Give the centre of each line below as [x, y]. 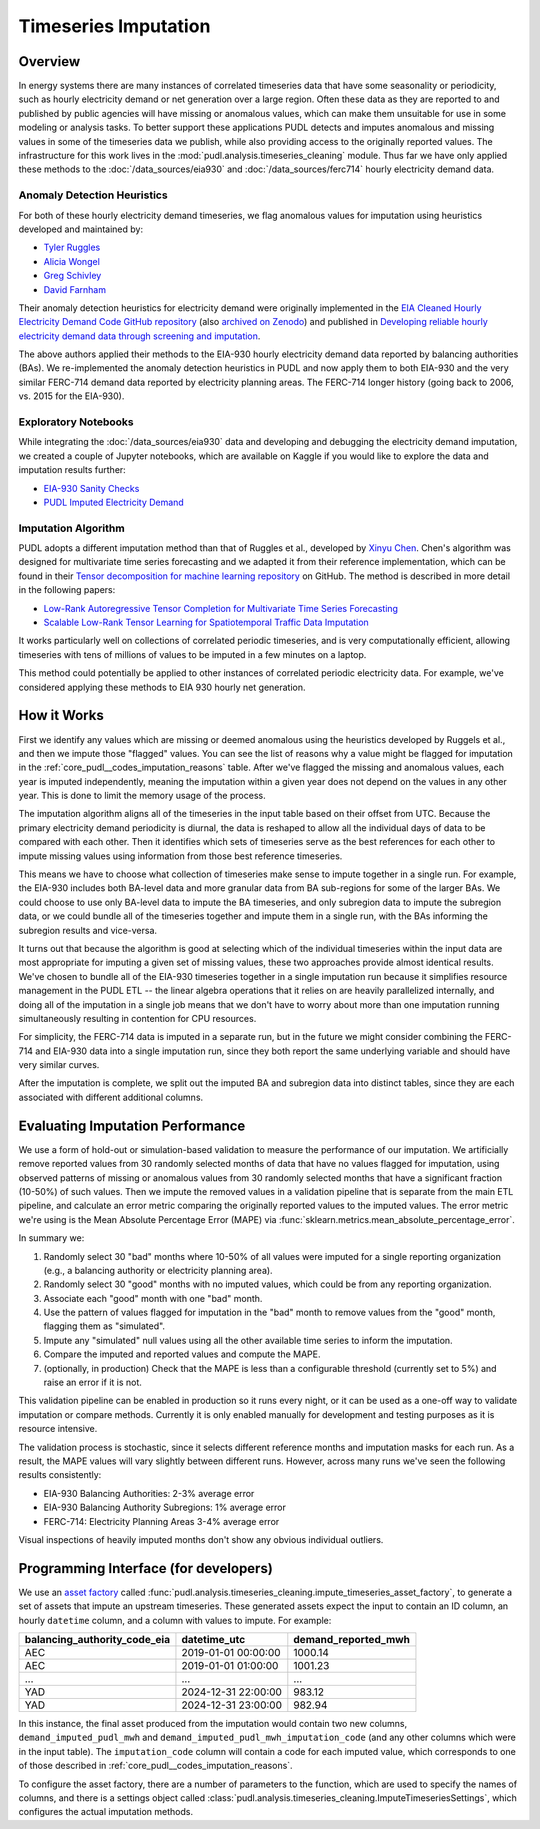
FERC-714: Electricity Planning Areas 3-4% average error [161, 1521]
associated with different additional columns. [111, 1097]
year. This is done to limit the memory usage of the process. [142, 796]
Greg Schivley [72, 276]
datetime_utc [213, 1640]
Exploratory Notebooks [76, 422]
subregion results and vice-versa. [88, 930]
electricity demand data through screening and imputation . [139, 336]
